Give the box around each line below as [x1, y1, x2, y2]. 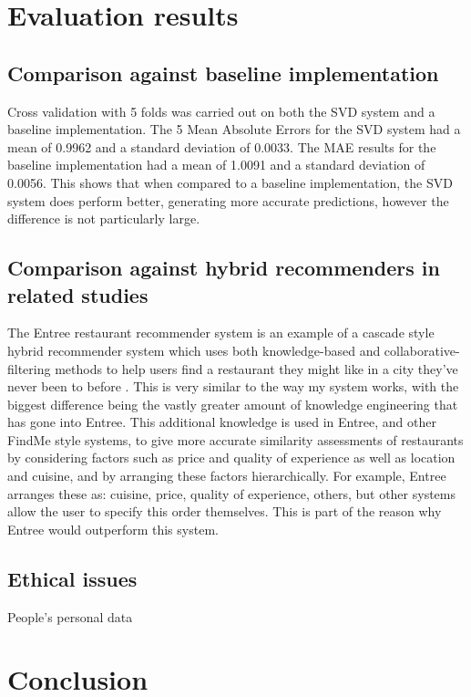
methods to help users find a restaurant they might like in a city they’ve [55, 359, 458, 378]
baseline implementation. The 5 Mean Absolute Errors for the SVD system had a [7, 120, 461, 139]
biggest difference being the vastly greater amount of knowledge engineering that [7, 394, 458, 413]
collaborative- [384, 340, 460, 359]
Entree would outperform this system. [7, 519, 219, 538]
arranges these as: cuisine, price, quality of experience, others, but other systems [7, 484, 456, 503]
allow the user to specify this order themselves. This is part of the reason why [7, 502, 442, 521]
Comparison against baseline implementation [7, 58, 439, 87]
